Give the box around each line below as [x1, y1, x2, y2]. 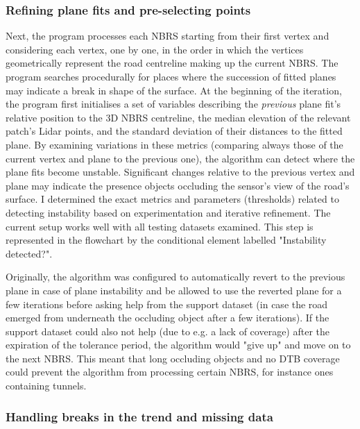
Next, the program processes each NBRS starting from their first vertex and [6, 28, 329, 43]
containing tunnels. [6, 378, 87, 393]
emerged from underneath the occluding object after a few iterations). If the [6, 310, 329, 325]
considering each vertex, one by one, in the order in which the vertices [6, 42, 304, 56]
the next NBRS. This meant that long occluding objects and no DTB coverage [6, 351, 340, 365]
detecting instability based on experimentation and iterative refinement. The [6, 205, 331, 219]
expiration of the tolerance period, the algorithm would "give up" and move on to [6, 337, 351, 352]
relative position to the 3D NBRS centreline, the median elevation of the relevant [6, 110, 351, 124]
